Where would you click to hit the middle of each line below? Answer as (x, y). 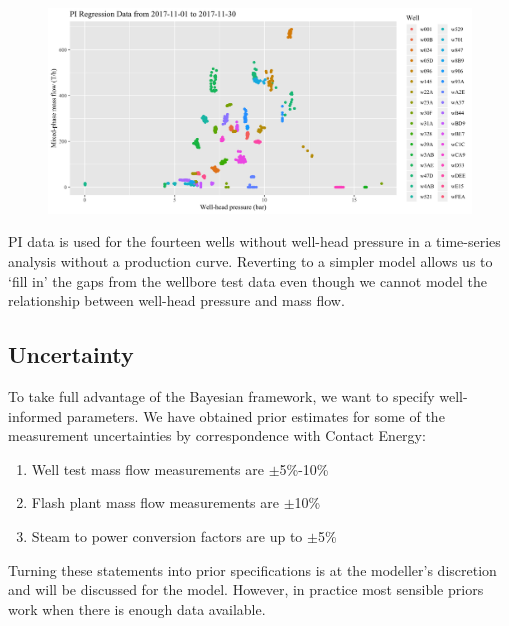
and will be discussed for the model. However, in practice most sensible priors (246, 589)
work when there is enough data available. (137, 608)
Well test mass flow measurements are (147, 468)
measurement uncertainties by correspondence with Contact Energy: (217, 435)
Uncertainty (71, 354)
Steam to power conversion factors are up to (167, 535)
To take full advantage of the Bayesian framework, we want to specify (221, 395)
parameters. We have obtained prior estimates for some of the (255, 415)
